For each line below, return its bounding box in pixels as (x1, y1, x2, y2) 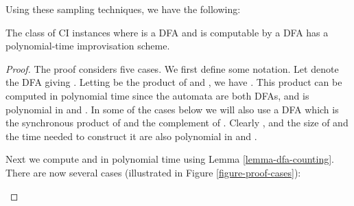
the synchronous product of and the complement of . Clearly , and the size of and (5, 115, 349, 130)
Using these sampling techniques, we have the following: (5, 2, 241, 16)
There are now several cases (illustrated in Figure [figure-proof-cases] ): (5, 165, 301, 179)
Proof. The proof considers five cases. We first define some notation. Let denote (5, 61, 339, 76)
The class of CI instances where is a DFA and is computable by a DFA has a (5, 25, 329, 39)
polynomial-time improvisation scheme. (5, 38, 170, 53)
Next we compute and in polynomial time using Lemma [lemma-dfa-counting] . (5, 152, 334, 166)
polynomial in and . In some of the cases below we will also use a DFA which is (5, 102, 339, 116)
